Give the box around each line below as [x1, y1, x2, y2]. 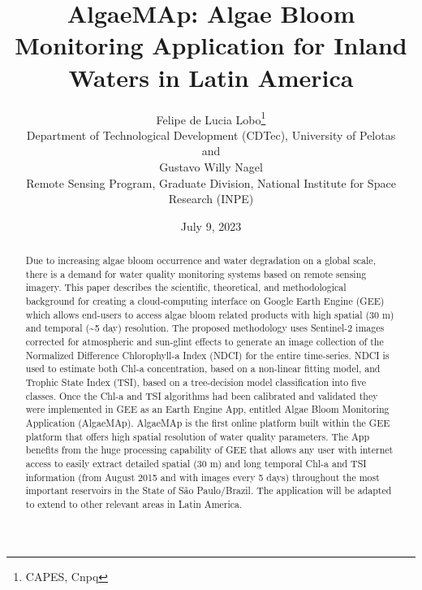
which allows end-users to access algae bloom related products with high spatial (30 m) [25, 307, 394, 321]
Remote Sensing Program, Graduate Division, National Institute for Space [26, 174, 396, 191]
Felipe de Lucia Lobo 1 [156, 108, 266, 128]
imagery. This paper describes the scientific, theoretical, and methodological [25, 280, 347, 294]
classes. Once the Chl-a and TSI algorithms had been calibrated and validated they [25, 388, 378, 402]
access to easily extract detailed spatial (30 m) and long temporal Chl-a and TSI [25, 456, 367, 470]
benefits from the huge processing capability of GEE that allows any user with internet [25, 443, 394, 457]
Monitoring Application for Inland [15, 28, 407, 62]
